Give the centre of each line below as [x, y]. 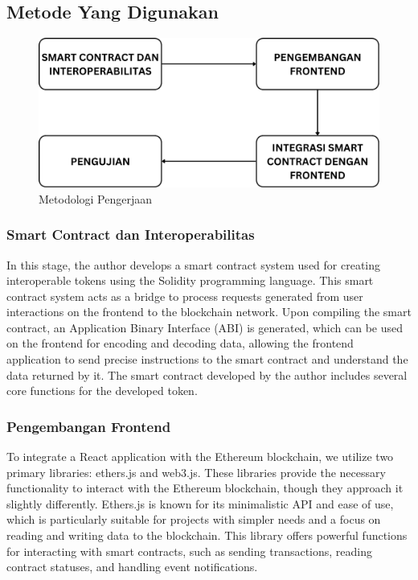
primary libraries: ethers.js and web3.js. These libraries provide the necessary [196, 472]
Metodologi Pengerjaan [96, 198]
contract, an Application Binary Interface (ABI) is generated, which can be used [205, 327]
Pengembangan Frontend [89, 426]
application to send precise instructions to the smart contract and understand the [207, 359]
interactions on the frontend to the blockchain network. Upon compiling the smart [209, 312]
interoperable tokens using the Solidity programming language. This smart [190, 280]
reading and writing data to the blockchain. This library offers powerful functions [207, 535]
